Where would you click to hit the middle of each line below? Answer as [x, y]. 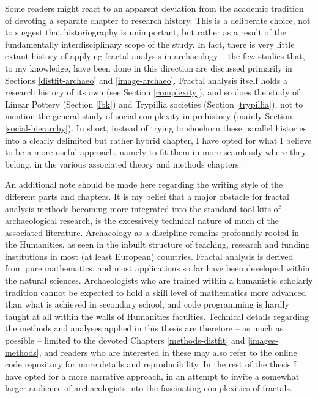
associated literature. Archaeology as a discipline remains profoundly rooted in [152, 232]
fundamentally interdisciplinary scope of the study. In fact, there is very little [150, 44]
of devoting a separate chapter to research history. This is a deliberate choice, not [158, 20]
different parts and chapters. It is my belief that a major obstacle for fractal [147, 196]
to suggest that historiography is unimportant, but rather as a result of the [146, 32]
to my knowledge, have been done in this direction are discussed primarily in [149, 68]
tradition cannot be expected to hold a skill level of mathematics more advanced [156, 292]
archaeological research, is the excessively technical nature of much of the [142, 220]
